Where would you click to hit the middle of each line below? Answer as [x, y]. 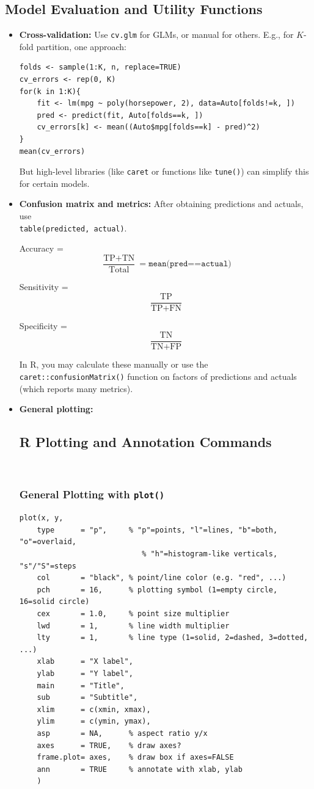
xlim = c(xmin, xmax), [94, 709]
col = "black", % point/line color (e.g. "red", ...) [162, 578]
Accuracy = [41, 248]
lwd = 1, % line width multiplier [133, 626]
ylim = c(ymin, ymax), [94, 722]
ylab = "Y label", [85, 674]
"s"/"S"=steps [48, 566]
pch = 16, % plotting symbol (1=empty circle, [157, 590]
